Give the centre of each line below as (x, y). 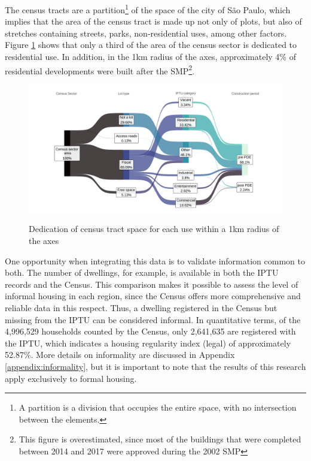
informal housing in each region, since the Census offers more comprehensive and (153, 296)
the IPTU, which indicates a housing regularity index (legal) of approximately (148, 343)
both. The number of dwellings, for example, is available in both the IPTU (142, 272)
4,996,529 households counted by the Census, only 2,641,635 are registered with (150, 331)
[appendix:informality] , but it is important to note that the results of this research (155, 366)
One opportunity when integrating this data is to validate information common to (155, 260)
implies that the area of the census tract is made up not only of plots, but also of (153, 21)
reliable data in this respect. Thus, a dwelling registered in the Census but (141, 308)
